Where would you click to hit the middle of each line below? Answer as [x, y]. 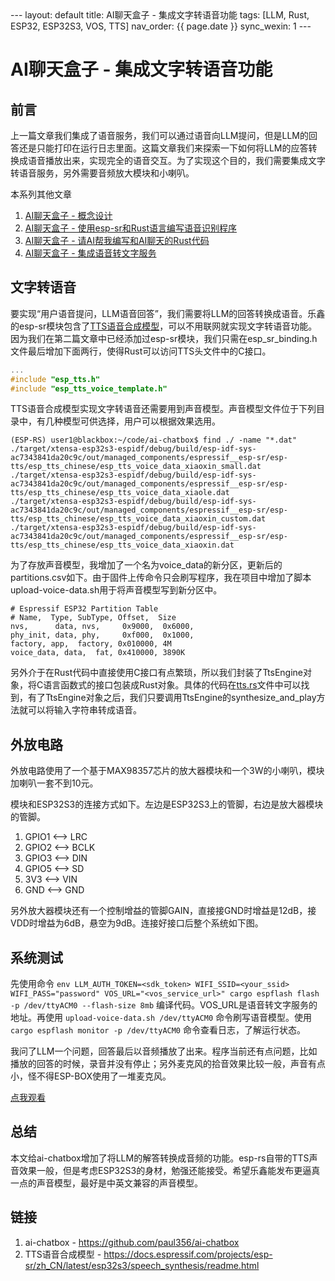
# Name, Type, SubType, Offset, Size [93, 618]
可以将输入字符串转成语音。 [84, 710]
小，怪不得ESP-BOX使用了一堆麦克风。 [91, 1076]
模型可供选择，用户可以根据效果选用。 [141, 421]
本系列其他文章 [41, 194]
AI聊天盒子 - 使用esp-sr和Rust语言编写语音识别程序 [131, 228]
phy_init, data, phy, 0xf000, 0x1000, [102, 635]
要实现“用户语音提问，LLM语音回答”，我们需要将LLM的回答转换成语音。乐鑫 [168, 313]
